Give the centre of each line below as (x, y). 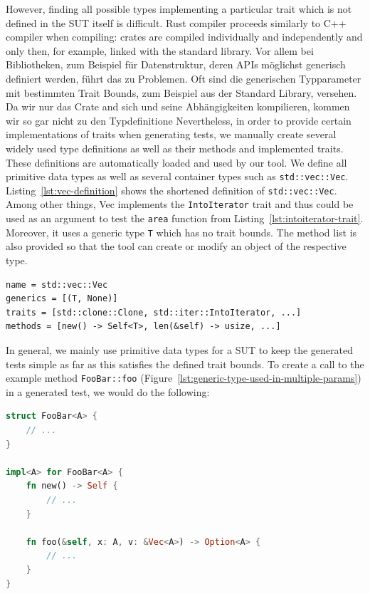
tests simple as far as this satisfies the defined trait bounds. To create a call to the (185, 364)
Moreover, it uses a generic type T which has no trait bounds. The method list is (181, 232)
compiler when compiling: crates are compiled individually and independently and (184, 37)
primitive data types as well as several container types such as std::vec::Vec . (177, 176)
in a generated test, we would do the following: (108, 391)
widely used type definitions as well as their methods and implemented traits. (175, 148)
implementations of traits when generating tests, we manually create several (171, 134)
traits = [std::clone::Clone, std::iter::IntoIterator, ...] (154, 312)
